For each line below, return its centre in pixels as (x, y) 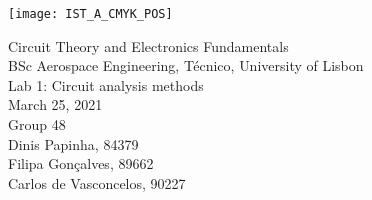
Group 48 (37, 124)
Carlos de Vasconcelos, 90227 (97, 182)
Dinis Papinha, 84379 (73, 143)
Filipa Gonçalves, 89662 (81, 163)
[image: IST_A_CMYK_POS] (90, 14)
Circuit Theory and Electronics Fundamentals (148, 45)
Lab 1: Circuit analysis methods (106, 84)
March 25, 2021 (55, 104)
